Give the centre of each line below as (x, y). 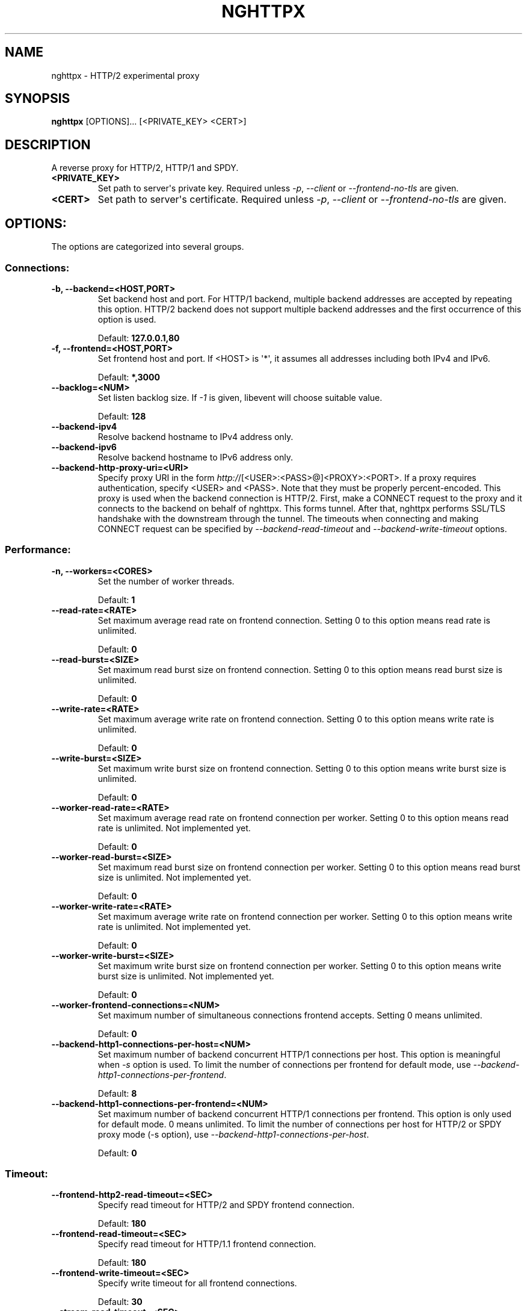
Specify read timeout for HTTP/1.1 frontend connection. (207, 1244)
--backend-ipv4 (84, 426)
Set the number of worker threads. (166, 581)
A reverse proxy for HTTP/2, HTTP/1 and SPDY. (145, 168)
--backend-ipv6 (84, 447)
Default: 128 (122, 416)
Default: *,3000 (129, 377)
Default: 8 (117, 1093)
